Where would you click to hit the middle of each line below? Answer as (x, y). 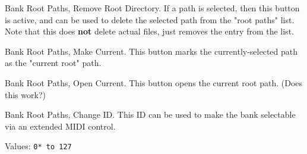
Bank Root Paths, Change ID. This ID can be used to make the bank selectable (150, 114)
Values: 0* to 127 (38, 146)
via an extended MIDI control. (60, 126)
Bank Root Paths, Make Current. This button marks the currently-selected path (151, 51)
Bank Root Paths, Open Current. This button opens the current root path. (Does (154, 82)
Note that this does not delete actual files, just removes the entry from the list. (149, 31)
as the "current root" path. (53, 63)
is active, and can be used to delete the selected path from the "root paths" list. (150, 19)
